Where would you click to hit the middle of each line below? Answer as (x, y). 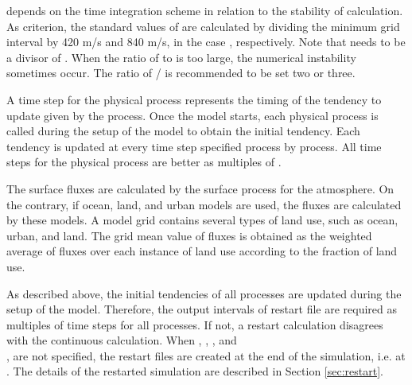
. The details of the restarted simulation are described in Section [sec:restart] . (195, 371)
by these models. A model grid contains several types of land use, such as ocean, (202, 220)
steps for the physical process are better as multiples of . (144, 162)
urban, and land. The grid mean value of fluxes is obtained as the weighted (189, 235)
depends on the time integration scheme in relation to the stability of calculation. (205, 10)
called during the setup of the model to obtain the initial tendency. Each (183, 131)
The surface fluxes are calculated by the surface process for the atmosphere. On (200, 188)
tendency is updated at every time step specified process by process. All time (194, 146)
